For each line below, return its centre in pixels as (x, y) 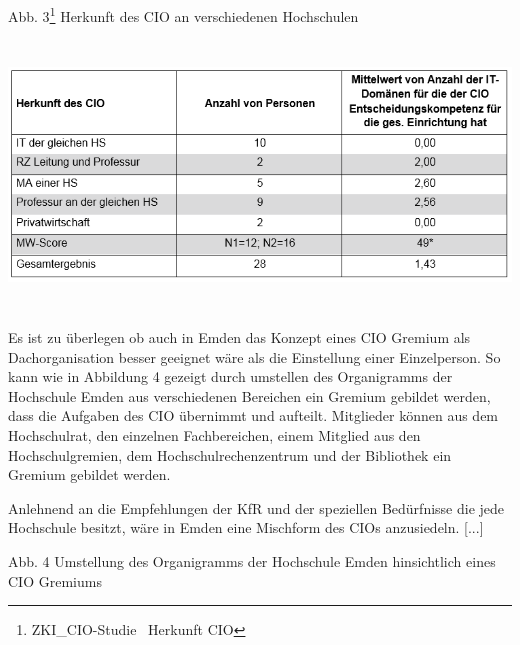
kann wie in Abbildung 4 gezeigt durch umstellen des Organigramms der (230, 376)
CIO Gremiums (55, 580)
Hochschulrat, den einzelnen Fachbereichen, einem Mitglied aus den (214, 434)
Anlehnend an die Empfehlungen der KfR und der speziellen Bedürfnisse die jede (256, 507)
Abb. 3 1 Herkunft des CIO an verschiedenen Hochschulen (183, 14)
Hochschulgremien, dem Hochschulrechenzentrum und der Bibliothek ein (230, 454)
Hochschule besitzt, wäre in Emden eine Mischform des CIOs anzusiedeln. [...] (246, 527)
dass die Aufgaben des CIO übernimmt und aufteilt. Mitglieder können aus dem (253, 415)
